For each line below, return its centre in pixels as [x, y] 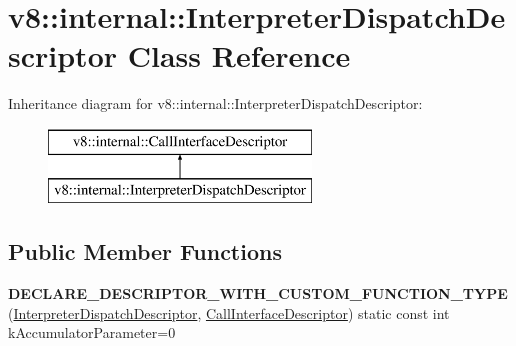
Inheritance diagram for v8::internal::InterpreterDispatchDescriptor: [215, 103]
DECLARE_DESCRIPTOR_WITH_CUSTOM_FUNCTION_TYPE [258, 293]
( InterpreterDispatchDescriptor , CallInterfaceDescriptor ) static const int [229, 312]
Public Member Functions [145, 251]
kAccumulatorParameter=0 [92, 332]
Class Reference [239, 55]
